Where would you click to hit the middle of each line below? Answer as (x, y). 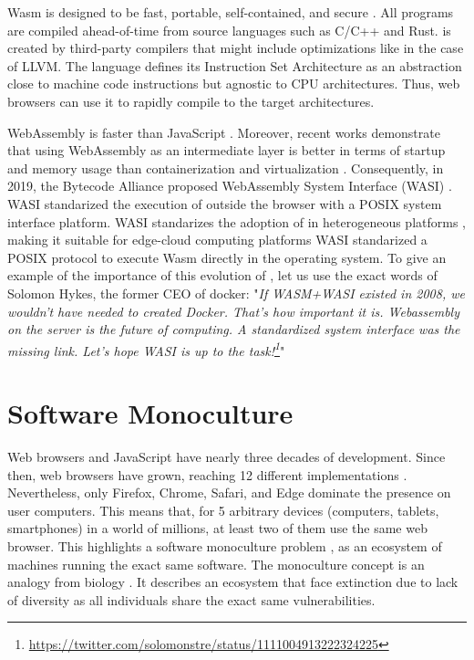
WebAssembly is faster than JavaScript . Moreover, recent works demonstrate (224, 132)
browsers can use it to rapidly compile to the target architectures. (191, 101)
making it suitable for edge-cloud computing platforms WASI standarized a (217, 240)
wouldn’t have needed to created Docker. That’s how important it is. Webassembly (233, 311)
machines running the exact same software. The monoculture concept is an (216, 564)
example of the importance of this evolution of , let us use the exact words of (222, 275)
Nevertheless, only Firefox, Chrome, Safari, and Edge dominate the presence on (229, 492)
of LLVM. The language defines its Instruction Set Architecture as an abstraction (235, 65)
